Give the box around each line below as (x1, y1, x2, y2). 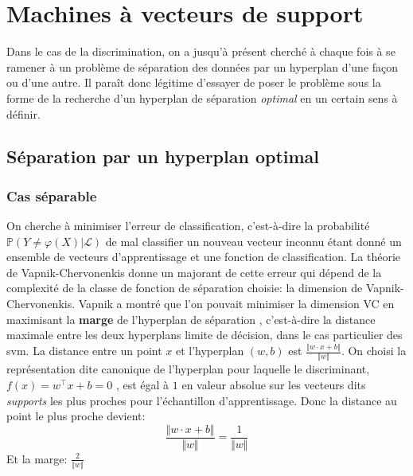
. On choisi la (341, 342, 407, 359)
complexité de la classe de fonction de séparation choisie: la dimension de (6, 279, 363, 296)
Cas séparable (6, 185, 97, 205)
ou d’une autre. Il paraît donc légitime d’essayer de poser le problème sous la (6, 74, 381, 91)
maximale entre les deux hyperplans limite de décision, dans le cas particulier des (6, 326, 403, 343)
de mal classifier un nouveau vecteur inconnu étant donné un (105, 232, 402, 249)
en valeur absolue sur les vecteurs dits (181, 377, 366, 393)
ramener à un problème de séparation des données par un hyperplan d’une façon (6, 58, 399, 75)
